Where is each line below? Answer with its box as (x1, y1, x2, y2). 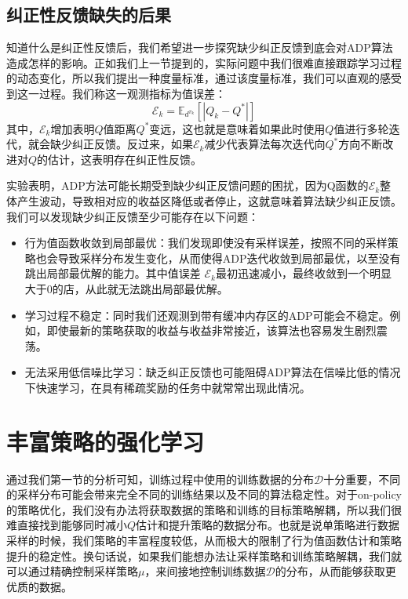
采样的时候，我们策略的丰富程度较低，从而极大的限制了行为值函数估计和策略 (6, 532, 402, 548)
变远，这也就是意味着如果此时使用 (149, 120, 326, 136)
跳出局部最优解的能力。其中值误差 (24, 265, 201, 281)
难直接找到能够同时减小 (6, 517, 127, 533)
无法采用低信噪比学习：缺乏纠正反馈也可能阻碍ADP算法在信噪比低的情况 (24, 364, 401, 380)
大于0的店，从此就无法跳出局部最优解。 (24, 280, 228, 296)
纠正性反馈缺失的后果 (6, 2, 171, 27)
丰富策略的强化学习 (6, 425, 205, 457)
